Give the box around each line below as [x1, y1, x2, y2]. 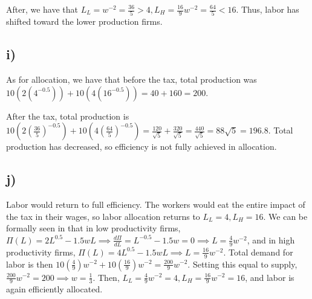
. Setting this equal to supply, [187, 257, 297, 270]
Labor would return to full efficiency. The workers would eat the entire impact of [6, 198, 305, 211]
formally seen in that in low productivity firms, [6, 222, 181, 234]
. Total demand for [223, 245, 293, 258]
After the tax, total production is [6, 109, 129, 122]
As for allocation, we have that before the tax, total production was [6, 73, 257, 86]
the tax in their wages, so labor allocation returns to [6, 210, 200, 222]
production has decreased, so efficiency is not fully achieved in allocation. [6, 140, 277, 153]
